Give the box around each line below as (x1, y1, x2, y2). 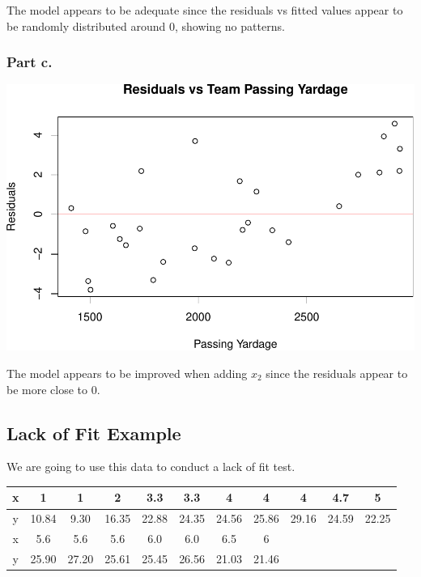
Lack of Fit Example (6, 420, 181, 445)
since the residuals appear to (266, 364, 408, 381)
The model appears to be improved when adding (6, 364, 248, 381)
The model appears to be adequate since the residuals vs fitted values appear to (6, 2, 403, 18)
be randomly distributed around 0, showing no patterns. (6, 17, 285, 34)
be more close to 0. (6, 380, 100, 397)
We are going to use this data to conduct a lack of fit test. (6, 458, 296, 475)
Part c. (6, 52, 53, 72)
